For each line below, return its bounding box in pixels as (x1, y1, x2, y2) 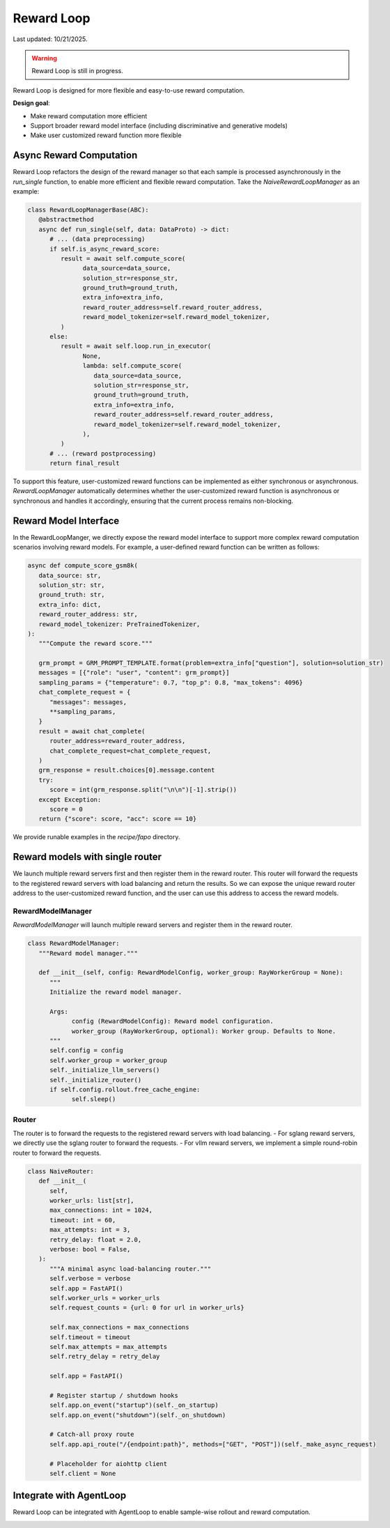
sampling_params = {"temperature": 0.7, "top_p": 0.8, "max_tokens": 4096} (38, 678, 303, 686)
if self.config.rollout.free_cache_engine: (49, 1085, 201, 1093)
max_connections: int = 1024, (49, 1206, 153, 1215)
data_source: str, (38, 571, 102, 579)
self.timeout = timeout (49, 1333, 131, 1341)
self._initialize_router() (49, 1076, 142, 1084)
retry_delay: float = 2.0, (49, 1235, 142, 1243)
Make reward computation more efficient (30, 111, 148, 120)
